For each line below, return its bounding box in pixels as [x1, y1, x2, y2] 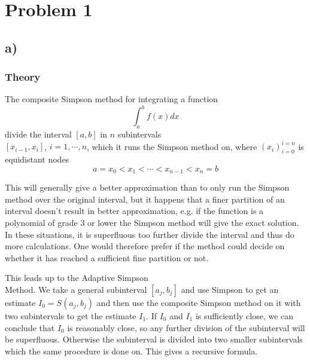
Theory [5, 69, 41, 84]
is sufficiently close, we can [195, 309, 294, 322]
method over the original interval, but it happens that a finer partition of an [5, 192, 285, 205]
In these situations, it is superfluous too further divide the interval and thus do [5, 228, 294, 240]
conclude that [5, 321, 55, 334]
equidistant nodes [5, 153, 69, 166]
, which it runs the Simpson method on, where [87, 140, 257, 152]
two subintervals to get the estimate [5, 309, 136, 322]
